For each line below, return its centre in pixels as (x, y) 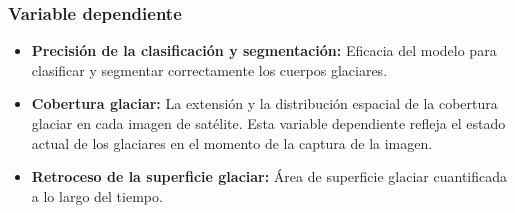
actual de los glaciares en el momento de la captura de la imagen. (232, 142)
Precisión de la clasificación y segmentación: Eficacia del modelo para (264, 50)
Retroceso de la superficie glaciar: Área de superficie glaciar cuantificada (269, 176)
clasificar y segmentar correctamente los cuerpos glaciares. (209, 69)
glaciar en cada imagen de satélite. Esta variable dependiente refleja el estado (268, 123)
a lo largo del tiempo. (97, 195)
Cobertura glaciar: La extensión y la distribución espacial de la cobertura (264, 103)
